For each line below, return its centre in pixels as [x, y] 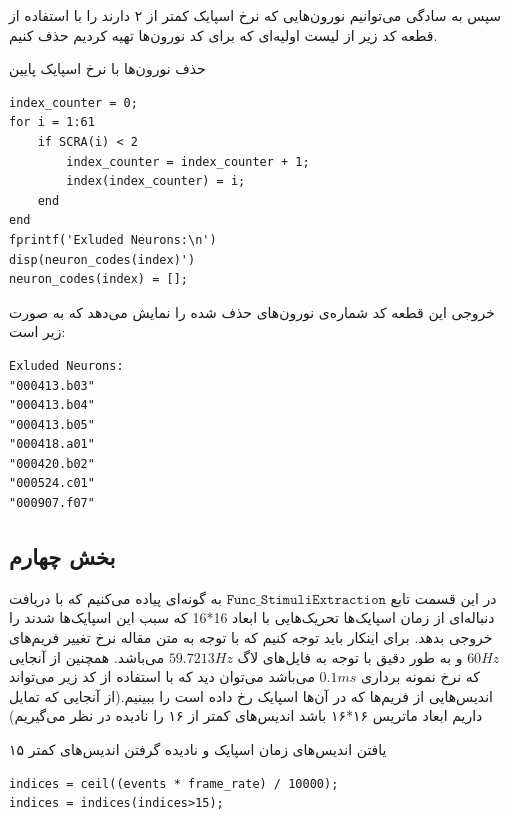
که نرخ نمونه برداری [420, 676]
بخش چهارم [62, 556]
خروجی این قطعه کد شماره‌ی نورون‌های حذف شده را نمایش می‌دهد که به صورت [252, 311]
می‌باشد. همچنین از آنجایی [87, 656]
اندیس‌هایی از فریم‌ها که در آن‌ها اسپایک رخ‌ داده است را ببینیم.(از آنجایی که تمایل [251, 695]
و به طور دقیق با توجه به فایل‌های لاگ [350, 656]
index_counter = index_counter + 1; [188, 161]
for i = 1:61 [52, 122]
